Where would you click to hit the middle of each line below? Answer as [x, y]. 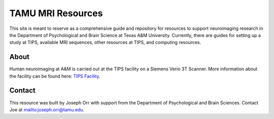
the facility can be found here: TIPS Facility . [55, 76]
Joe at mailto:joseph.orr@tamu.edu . [47, 109]
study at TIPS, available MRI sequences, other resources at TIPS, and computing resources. [105, 43]
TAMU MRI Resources [56, 13]
